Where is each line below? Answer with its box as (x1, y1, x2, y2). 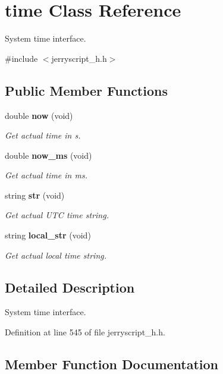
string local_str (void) (5, 229, 91, 241)
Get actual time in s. (5, 129, 81, 142)
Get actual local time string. (5, 249, 106, 261)
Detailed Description (5, 278, 135, 296)
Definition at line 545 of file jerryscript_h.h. (5, 326, 165, 338)
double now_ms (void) (5, 149, 92, 161)
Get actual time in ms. (5, 169, 87, 181)
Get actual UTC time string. (5, 209, 109, 221)
